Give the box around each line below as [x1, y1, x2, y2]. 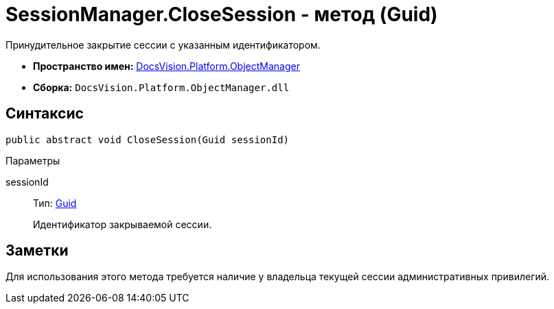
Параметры [5, 154, 60, 166]
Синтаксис [5, 105, 84, 123]
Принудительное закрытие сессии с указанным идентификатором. [5, 38, 321, 51]
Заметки [5, 242, 69, 260]
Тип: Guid [33, 197, 77, 209]
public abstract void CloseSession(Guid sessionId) [5, 134, 290, 145]
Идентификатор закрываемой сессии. [33, 218, 212, 230]
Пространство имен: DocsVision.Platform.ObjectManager [33, 60, 300, 72]
